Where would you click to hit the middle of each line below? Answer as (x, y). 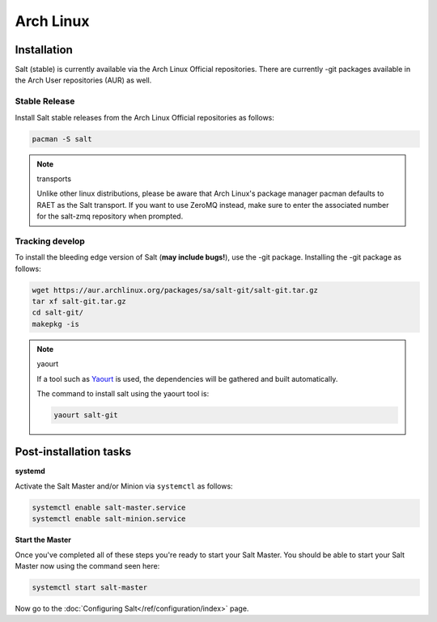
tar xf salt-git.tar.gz (79, 302)
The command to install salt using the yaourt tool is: (123, 393)
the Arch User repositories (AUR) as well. (83, 80)
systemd (30, 471)
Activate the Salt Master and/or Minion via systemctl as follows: (124, 486)
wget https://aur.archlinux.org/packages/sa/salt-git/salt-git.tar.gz (175, 290)
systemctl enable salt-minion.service (109, 519)
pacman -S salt (62, 139)
